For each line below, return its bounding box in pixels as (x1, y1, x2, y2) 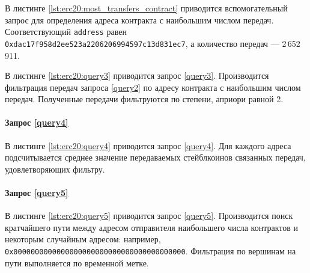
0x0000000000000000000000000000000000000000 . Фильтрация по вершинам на (5, 245, 296, 257)
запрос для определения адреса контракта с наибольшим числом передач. (5, 13, 274, 26)
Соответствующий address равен (5, 25, 127, 38)
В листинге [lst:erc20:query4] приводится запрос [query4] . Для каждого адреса (5, 139, 291, 152)
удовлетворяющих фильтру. (5, 162, 105, 175)
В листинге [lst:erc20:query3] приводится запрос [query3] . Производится (5, 69, 269, 82)
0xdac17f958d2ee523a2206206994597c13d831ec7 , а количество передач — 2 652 (5, 37, 300, 49)
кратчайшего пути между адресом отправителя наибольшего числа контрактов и (5, 221, 298, 233)
